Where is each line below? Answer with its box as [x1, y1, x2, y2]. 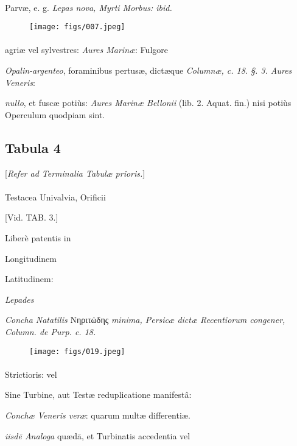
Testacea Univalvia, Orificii [5, 190, 106, 203]
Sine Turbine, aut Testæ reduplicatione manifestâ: [5, 388, 192, 401]
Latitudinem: [5, 272, 54, 285]
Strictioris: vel [5, 367, 57, 380]
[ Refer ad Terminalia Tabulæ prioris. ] [5, 166, 145, 179]
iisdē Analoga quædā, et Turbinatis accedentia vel [5, 429, 190, 442]
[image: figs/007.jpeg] [29, 23, 125, 32]
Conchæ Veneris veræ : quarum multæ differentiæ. [5, 408, 190, 421]
